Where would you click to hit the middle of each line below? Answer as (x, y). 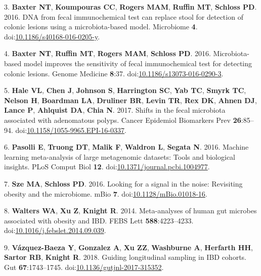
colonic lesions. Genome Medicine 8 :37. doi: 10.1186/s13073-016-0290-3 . (114, 73)
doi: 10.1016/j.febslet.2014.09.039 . (55, 230)
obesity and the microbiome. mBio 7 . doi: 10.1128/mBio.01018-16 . (106, 193)
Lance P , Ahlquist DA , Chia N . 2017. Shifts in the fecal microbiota (115, 110)
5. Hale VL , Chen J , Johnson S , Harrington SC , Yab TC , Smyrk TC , (125, 90)
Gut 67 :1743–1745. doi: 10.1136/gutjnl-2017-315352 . (84, 267)
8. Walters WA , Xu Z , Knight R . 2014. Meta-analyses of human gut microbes (130, 211)
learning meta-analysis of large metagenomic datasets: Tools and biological (120, 156)
